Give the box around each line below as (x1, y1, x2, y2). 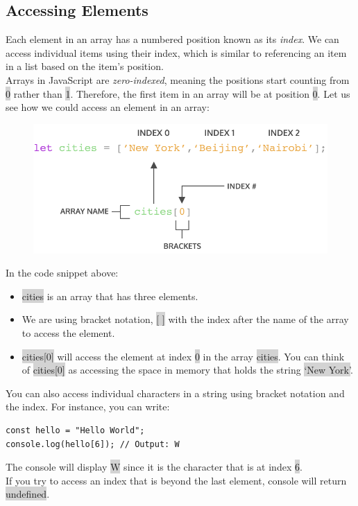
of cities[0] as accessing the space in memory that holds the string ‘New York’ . (22, 363, 353, 377)
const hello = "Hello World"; (6, 425, 145, 435)
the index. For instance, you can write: (6, 399, 170, 414)
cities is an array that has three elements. (22, 288, 198, 303)
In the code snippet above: (6, 265, 119, 280)
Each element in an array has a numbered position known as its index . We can (6, 32, 339, 46)
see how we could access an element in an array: (6, 100, 210, 114)
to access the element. (22, 326, 115, 340)
